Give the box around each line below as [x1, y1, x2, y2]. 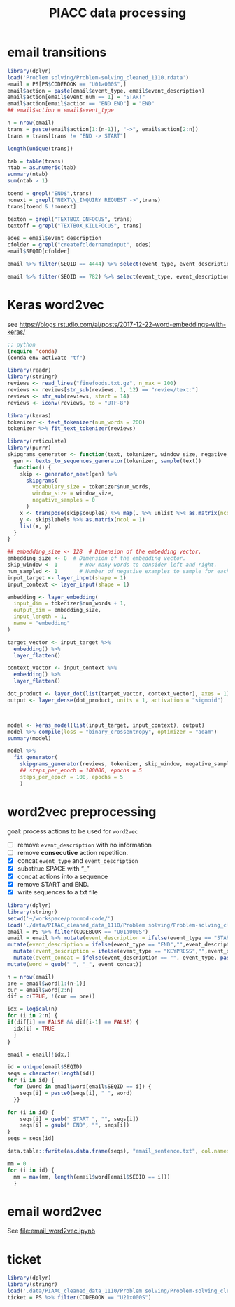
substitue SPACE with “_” [17, 864, 90, 873]
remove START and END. [17, 880, 90, 888]
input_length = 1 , [13, 613, 68, 620]
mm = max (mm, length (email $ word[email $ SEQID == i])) [13, 1173, 171, 1180]
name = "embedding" [13, 619, 71, 626]
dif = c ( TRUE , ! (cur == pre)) [7, 993, 96, 1000]
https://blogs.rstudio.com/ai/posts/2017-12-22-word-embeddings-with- [19, 320, 227, 328]
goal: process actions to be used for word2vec [7, 826, 138, 836]
